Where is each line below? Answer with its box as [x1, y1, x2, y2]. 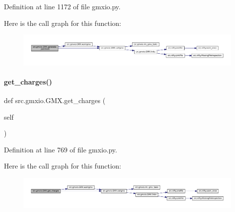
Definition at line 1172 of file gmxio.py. [4, 1, 121, 11]
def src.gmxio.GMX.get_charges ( [4, 95, 106, 106]
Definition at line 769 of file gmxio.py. [4, 144, 117, 154]
